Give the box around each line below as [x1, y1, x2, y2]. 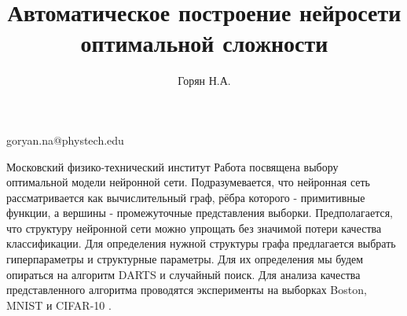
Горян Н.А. [178, 72, 231, 89]
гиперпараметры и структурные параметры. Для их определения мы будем [6, 251, 364, 267]
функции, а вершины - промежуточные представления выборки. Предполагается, [6, 204, 394, 221]
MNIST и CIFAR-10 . [6, 296, 112, 313]
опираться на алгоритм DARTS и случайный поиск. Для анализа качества [6, 266, 361, 282]
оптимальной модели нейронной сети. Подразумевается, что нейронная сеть [6, 174, 371, 190]
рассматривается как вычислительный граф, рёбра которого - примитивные [6, 189, 365, 205]
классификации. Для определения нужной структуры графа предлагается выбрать [6, 235, 396, 252]
